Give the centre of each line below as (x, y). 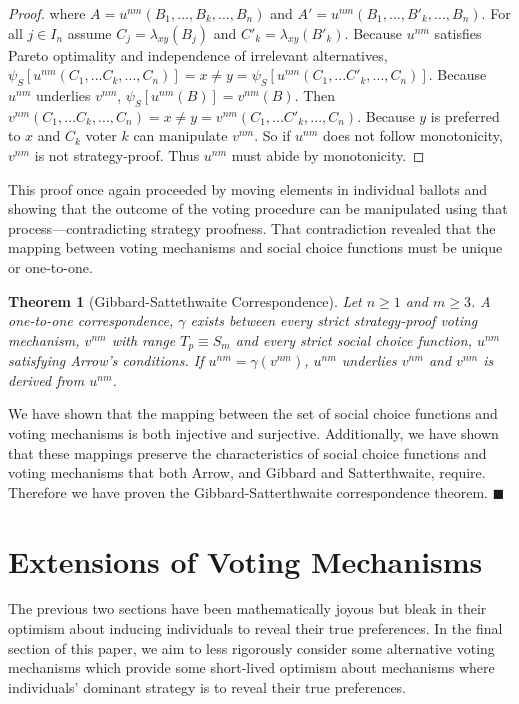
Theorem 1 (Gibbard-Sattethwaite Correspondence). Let (185, 300)
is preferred (465, 115)
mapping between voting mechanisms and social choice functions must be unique (255, 247)
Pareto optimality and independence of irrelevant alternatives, (198, 54)
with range (143, 339)
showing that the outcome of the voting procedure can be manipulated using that (258, 208)
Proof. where (47, 13)
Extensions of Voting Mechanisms (245, 560)
